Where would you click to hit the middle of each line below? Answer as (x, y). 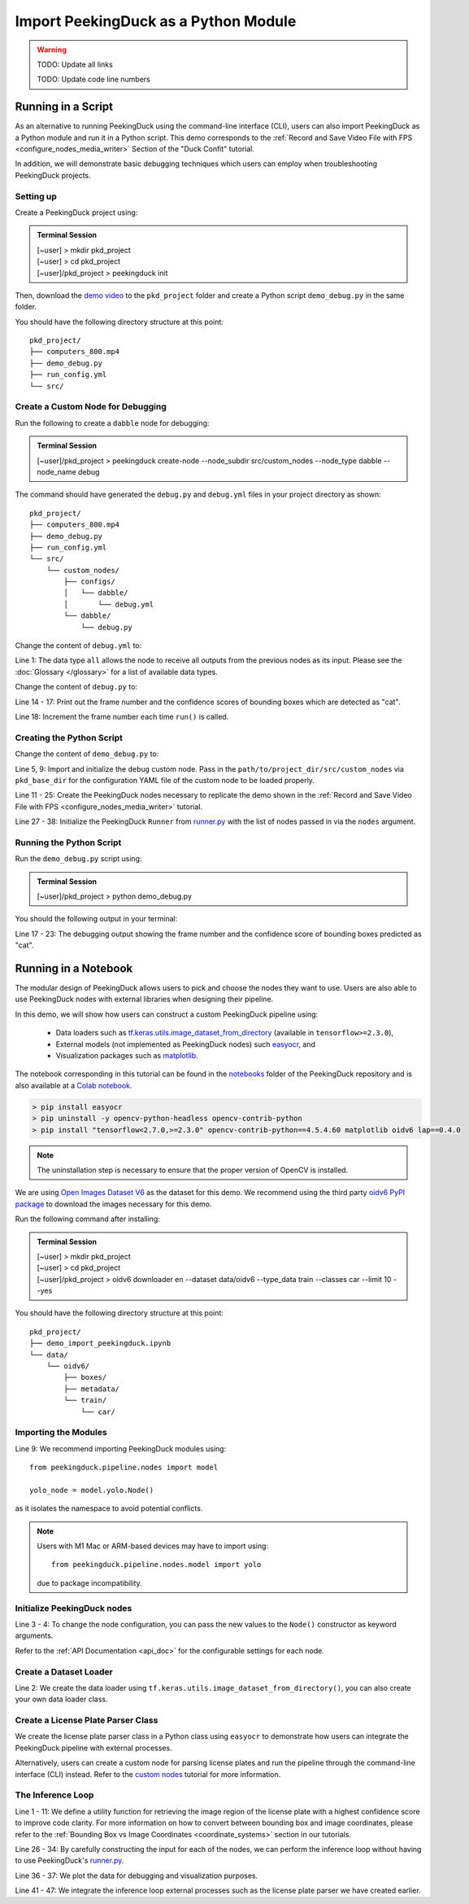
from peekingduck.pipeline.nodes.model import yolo (156, 1565)
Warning (52, 50)
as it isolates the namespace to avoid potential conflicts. (109, 1508)
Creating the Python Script (69, 738)
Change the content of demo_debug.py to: (87, 754)
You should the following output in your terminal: (96, 919)
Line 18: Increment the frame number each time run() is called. (122, 716)
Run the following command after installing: (87, 1219)
